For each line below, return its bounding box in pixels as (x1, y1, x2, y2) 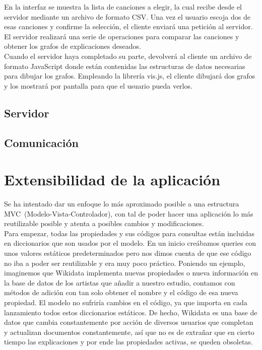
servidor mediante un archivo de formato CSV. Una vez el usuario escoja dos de (4, 11, 250, 22)
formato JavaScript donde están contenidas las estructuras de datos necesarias (4, 60, 245, 71)
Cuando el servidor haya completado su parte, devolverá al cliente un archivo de (4, 50, 252, 61)
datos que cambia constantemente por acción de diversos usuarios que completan (4, 317, 253, 327)
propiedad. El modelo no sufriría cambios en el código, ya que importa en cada (4, 297, 247, 307)
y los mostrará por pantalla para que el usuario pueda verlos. (4, 80, 192, 91)
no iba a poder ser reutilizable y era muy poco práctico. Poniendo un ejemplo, (4, 257, 245, 268)
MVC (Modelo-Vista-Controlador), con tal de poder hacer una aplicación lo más (4, 208, 253, 219)
